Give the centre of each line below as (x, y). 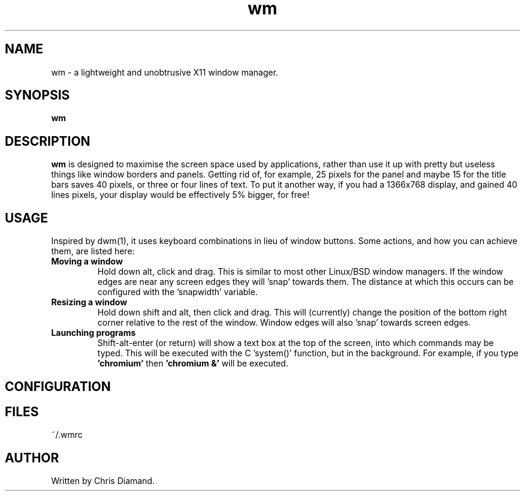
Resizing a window (89, 302)
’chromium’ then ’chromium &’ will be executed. (193, 363)
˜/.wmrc (67, 435)
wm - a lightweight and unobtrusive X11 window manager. (165, 72)
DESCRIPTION (48, 141)
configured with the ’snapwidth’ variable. (177, 292)
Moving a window (87, 261)
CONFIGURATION (58, 386)
